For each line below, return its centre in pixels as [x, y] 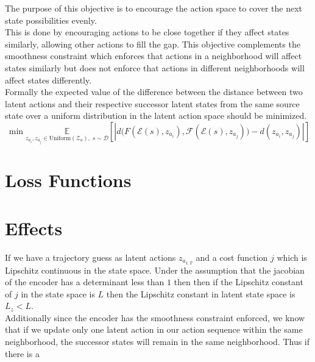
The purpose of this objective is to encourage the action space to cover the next [154, 8]
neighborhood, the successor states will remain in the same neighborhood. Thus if [157, 342]
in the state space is [58, 293]
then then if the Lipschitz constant [239, 282]
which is [292, 257]
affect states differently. [48, 80]
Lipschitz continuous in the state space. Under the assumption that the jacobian [155, 270]
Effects [34, 228]
